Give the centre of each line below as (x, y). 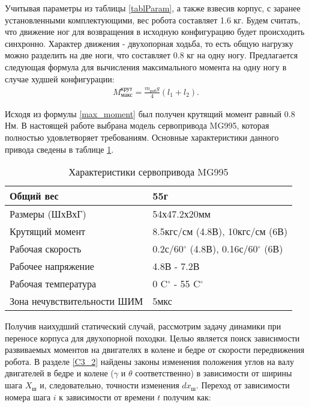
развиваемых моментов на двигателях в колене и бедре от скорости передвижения (155, 350)
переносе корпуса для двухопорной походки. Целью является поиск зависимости (152, 338)
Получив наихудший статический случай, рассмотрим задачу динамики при (143, 326)
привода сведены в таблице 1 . (59, 149)
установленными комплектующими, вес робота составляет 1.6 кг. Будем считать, (153, 20)
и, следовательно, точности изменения (109, 385)
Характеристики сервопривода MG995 (148, 172)
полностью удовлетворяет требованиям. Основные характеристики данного (142, 137)
